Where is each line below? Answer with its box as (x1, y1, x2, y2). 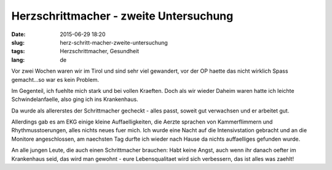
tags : (11, 48, 25, 55)
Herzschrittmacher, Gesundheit (60, 48, 140, 55)
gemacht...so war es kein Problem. (11, 76, 100, 83)
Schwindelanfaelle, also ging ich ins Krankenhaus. (11, 95, 138, 103)
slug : (11, 39, 25, 46)
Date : (11, 31, 26, 38)
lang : (11, 56, 25, 64)
